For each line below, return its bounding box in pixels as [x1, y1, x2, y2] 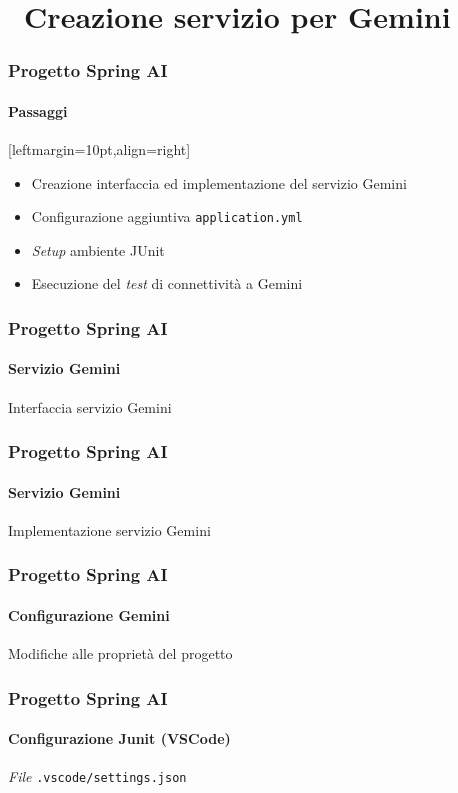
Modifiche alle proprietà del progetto [8, 643, 233, 664]
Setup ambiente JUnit [31, 239, 165, 260]
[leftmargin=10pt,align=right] [8, 139, 191, 160]
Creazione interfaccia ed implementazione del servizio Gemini [31, 172, 407, 193]
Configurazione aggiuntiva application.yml [31, 206, 303, 227]
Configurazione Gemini [8, 604, 170, 625]
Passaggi [8, 100, 68, 121]
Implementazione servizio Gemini [8, 519, 211, 540]
